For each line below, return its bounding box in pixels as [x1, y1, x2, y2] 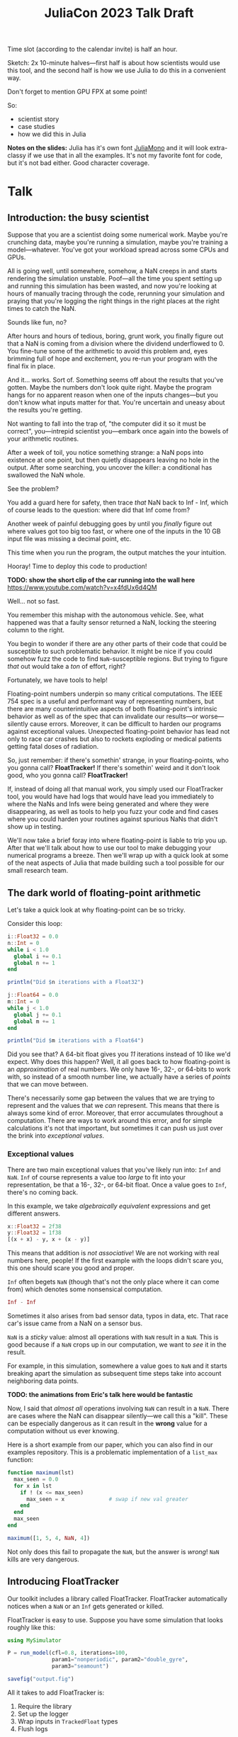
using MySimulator [7, 1636, 62, 1644]
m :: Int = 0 [7, 998, 40, 1005]
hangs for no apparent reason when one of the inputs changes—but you [7, 391, 218, 400]
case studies [17, 123, 55, 131]
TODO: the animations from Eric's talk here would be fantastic [7, 1391, 193, 1399]
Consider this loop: [7, 920, 62, 927]
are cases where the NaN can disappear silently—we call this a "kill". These [7, 1412, 228, 1420]
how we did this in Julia [17, 130, 86, 139]
